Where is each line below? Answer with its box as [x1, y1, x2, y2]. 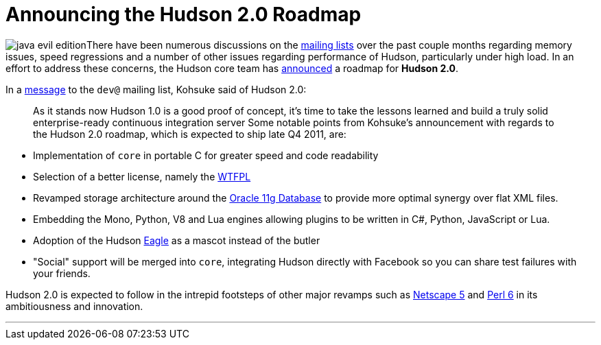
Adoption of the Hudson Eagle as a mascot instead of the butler [33, 234, 320, 246]
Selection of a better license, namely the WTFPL [33, 170, 251, 182]
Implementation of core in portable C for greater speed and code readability [33, 149, 379, 161]
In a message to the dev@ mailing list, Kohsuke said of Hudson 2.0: [5, 83, 307, 95]
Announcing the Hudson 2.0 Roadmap [5, 3, 362, 26]
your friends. [33, 267, 91, 279]
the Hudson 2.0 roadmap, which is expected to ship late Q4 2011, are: [33, 128, 346, 140]
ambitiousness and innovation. [5, 300, 143, 312]
